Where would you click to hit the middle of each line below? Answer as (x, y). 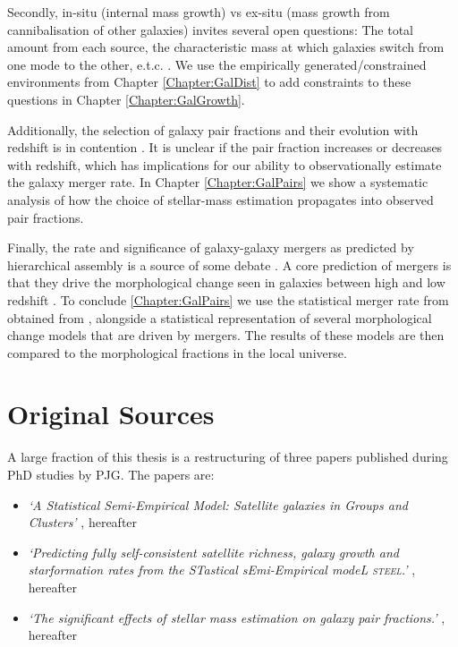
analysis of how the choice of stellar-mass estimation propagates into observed (221, 199)
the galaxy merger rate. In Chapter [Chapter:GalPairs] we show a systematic (218, 182)
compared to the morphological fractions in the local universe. (177, 352)
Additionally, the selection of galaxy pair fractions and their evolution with (213, 129)
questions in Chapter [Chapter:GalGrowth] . (126, 99)
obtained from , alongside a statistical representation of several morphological (220, 317)
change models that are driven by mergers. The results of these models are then (226, 335)
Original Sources (111, 414)
